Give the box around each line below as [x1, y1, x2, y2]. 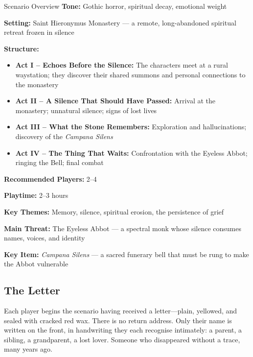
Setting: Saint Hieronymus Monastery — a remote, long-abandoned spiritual [4, 17, 236, 27]
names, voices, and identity [4, 233, 85, 243]
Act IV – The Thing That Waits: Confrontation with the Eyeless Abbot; [15, 147, 248, 158]
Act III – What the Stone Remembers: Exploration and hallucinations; [15, 121, 247, 132]
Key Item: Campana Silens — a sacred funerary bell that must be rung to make [4, 249, 249, 259]
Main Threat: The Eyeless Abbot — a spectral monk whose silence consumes [4, 223, 241, 233]
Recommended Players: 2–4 [4, 173, 97, 184]
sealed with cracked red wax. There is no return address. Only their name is [4, 315, 232, 325]
